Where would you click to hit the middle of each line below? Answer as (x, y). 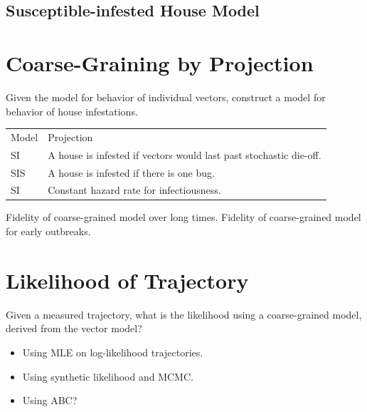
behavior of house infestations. (72, 111)
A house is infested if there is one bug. (131, 172)
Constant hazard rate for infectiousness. (134, 190)
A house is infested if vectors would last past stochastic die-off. (185, 154)
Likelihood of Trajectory (127, 280)
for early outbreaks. (48, 231)
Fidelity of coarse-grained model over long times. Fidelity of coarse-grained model (183, 217)
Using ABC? (50, 400)
